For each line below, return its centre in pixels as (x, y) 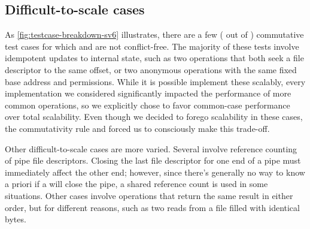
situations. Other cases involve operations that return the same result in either (149, 195)
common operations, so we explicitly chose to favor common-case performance (148, 105)
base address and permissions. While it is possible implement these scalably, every (155, 81)
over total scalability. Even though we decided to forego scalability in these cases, (154, 117)
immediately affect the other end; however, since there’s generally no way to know (155, 172)
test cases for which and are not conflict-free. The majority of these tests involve (152, 46)
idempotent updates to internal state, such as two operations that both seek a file (154, 58)
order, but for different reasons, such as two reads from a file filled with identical (152, 207)
